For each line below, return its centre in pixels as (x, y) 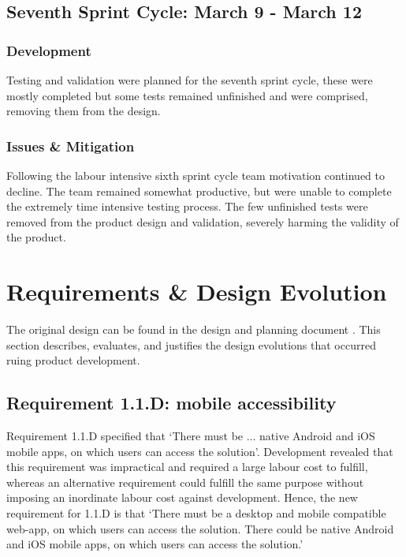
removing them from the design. (84, 111)
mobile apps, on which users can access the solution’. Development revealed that (200, 451)
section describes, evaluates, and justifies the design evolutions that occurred (191, 344)
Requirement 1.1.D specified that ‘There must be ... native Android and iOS (191, 436)
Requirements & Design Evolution (197, 292)
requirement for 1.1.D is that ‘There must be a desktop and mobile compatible (196, 513)
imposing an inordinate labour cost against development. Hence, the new (182, 497)
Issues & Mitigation (71, 146)
